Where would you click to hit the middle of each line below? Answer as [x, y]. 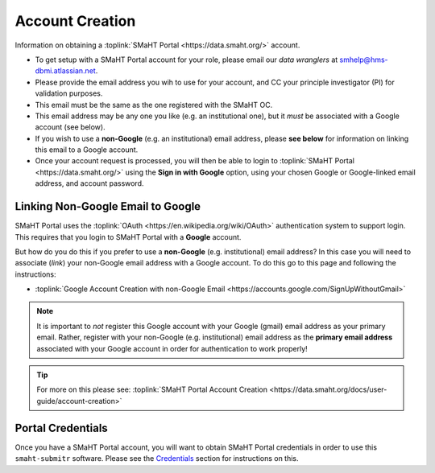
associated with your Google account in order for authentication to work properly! [172, 348]
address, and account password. [89, 183]
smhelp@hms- [364, 60]
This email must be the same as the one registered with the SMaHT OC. [154, 105]
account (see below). [70, 127]
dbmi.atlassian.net [65, 71]
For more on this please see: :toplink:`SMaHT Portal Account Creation [152, 389]
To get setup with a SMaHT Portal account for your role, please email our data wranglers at [186, 60]
